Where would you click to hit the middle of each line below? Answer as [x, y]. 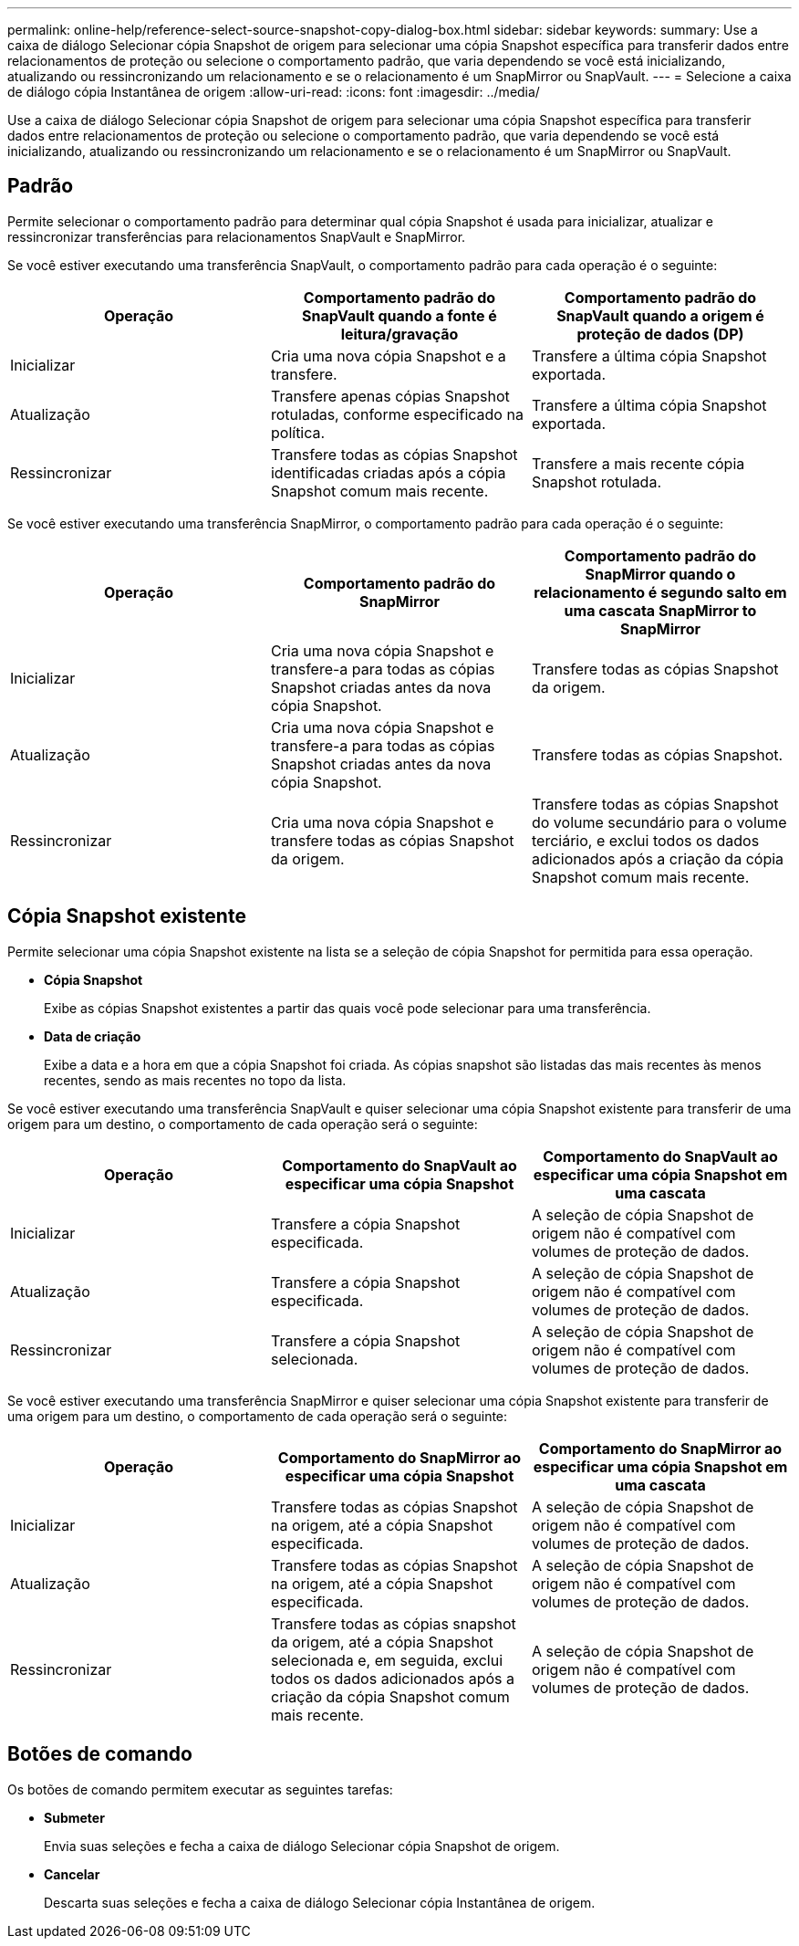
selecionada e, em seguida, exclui [387, 1660]
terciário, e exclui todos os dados [645, 840]
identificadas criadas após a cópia [388, 472]
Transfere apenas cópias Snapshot [390, 396]
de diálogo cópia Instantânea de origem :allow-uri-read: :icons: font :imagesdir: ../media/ [274, 92]
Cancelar [72, 1874]
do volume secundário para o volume [659, 822]
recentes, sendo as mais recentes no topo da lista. [195, 1080]
